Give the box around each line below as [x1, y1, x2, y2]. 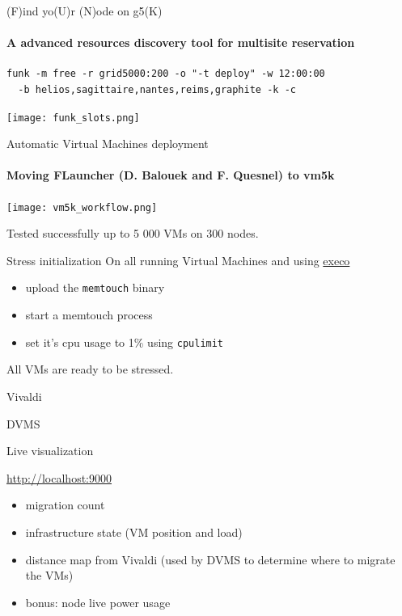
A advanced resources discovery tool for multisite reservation [6, 34, 355, 51]
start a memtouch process [25, 306, 153, 323]
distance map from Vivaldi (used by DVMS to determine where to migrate [25, 551, 396, 567]
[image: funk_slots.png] [6, 112, 140, 124]
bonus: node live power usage [25, 593, 171, 610]
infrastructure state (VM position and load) [25, 523, 243, 540]
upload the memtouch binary [25, 279, 165, 296]
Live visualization [6, 442, 94, 459]
